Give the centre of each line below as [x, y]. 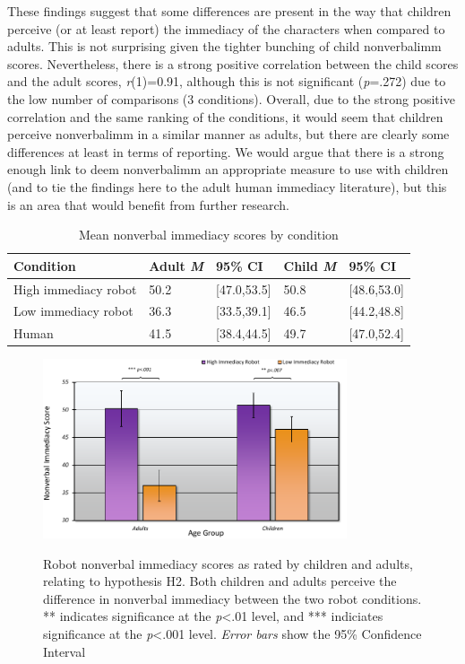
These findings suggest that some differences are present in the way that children [229, 11]
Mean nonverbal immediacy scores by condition [208, 235]
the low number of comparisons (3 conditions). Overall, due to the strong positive [231, 98]
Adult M [177, 265]
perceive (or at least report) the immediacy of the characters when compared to [226, 28]
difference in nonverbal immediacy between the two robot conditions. [232, 598]
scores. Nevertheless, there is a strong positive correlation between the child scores [233, 63]
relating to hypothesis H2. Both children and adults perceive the [220, 581]
